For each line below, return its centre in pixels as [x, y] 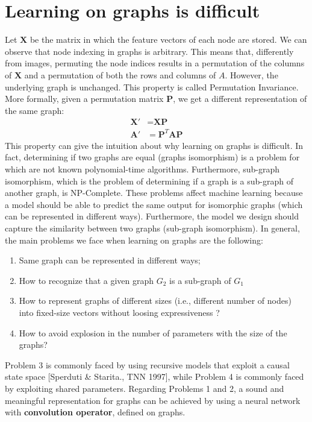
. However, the [251, 74]
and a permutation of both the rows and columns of [120, 74]
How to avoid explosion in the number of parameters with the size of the [153, 332]
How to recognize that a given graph [86, 280]
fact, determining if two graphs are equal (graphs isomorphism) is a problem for [152, 157]
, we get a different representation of [240, 99]
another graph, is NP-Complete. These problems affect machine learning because [154, 193]
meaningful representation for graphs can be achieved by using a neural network [153, 400]
